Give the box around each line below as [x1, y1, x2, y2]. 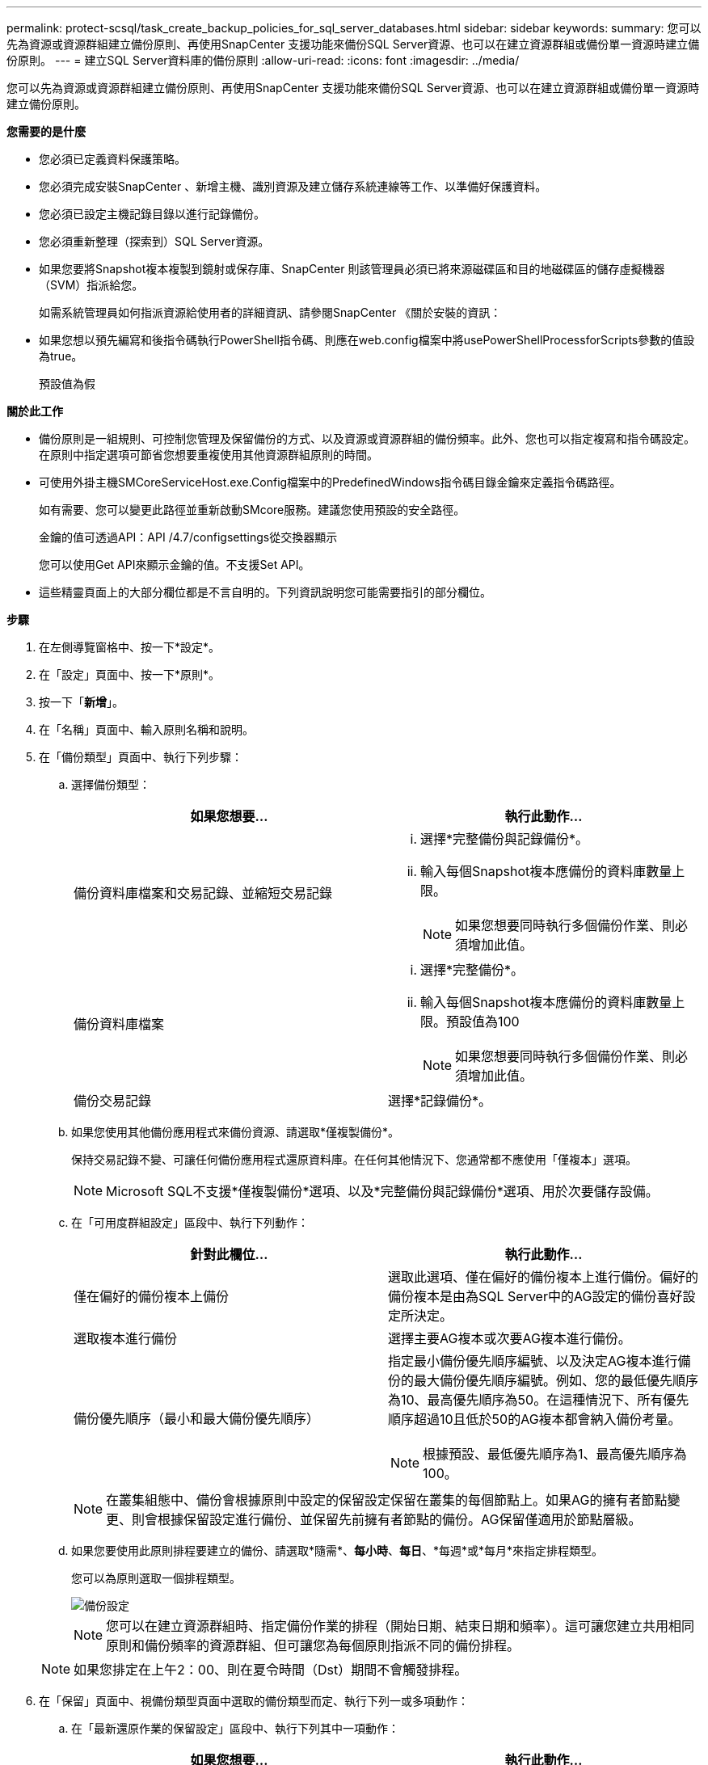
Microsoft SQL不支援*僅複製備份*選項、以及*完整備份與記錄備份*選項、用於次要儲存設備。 [106, 1183, 659, 1199]
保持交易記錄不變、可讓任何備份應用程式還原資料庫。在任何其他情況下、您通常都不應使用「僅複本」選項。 [71, 1152, 637, 1166]
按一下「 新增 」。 [39, 695, 124, 709]
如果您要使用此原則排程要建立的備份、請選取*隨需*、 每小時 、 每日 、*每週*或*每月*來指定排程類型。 [71, 1544, 604, 1557]
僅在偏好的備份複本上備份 [74, 1288, 230, 1304]
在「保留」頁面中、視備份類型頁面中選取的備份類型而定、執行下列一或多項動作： [39, 1694, 469, 1708]
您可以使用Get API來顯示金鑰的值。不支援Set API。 [39, 558, 310, 571]
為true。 [39, 349, 83, 363]
